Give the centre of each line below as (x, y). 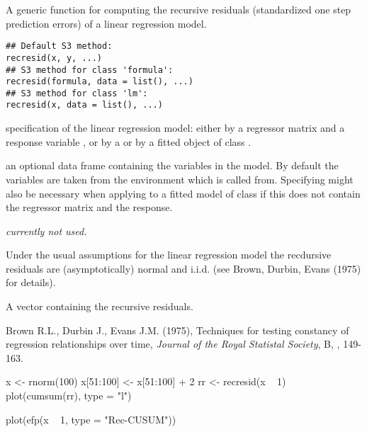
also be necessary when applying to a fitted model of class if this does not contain (183, 193)
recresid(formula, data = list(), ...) (100, 82)
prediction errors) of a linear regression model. (106, 23)
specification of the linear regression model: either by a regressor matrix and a (175, 128)
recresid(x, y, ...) (54, 58)
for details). (31, 282)
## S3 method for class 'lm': (77, 93)
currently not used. (46, 231)
